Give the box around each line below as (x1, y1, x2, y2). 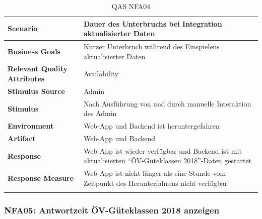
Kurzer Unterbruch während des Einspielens (83, 41, 220, 52)
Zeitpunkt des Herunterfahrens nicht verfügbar (83, 177, 228, 188)
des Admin (83, 108, 117, 119)
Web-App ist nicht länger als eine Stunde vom (83, 168, 226, 178)
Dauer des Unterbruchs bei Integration (83, 18, 222, 29)
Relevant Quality (8, 63, 68, 74)
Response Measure (8, 173, 74, 183)
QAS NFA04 (111, 1, 151, 11)
